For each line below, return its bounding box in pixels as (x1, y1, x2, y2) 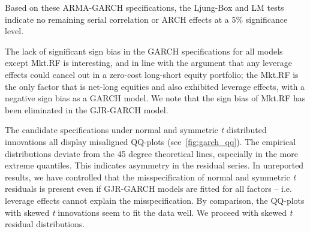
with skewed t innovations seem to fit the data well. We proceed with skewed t (5, 206, 293, 218)
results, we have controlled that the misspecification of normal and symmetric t (5, 170, 296, 183)
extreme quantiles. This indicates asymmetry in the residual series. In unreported (5, 159, 304, 171)
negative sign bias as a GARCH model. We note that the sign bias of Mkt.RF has (5, 92, 306, 104)
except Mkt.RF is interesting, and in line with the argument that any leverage (5, 56, 292, 69)
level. (5, 25, 24, 37)
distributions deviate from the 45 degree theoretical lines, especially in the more (5, 147, 298, 159)
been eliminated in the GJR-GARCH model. (5, 103, 168, 116)
